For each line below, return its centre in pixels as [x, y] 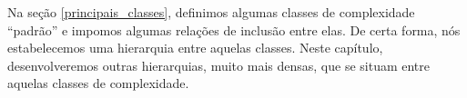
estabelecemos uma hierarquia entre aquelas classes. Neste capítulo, [195, 48]
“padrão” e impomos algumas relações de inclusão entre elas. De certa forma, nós [234, 29]
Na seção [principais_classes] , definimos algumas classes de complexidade [211, 12]
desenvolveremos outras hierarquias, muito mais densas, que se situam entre [219, 65]
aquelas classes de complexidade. [98, 83]
